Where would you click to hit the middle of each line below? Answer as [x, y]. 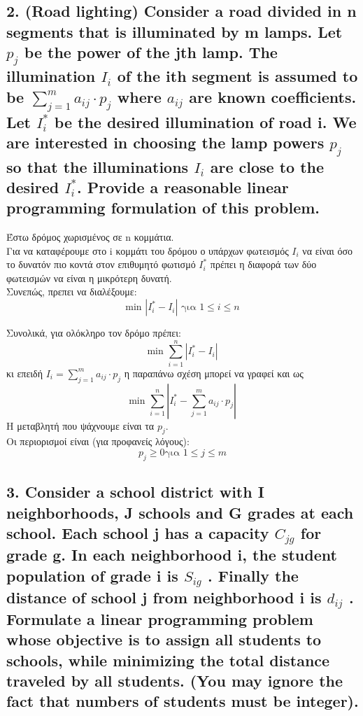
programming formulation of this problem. [163, 208]
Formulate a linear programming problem [160, 618]
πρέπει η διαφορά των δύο [263, 264]
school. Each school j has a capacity [138, 532]
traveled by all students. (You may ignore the [175, 681]
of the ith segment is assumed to [237, 76]
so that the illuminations [98, 166]
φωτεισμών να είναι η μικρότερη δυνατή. [89, 278]
